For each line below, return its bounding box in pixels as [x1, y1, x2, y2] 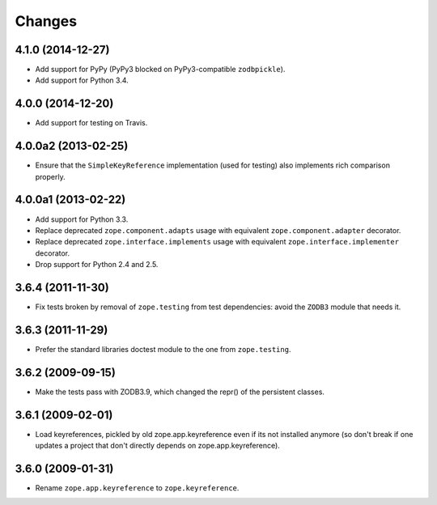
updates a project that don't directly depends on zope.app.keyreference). [35, 441, 281, 451]
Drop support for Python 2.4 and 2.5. [35, 260, 159, 269]
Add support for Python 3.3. [35, 214, 129, 224]
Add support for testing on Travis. [35, 118, 148, 128]
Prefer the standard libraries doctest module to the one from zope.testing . [35, 344, 291, 354]
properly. [35, 172, 66, 181]
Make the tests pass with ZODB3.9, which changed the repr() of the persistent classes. [35, 387, 325, 397]
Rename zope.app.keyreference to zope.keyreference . [35, 483, 240, 493]
